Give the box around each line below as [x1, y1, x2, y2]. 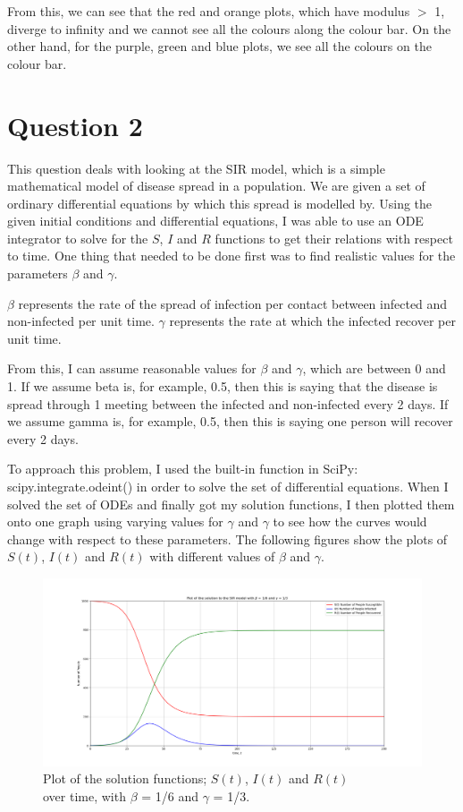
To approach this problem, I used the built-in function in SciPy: [7, 459, 358, 478]
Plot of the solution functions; [43, 769, 207, 788]
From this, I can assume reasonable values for [7, 359, 257, 378]
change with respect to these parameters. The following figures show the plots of [7, 529, 448, 548]
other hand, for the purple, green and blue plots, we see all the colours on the [7, 37, 432, 56]
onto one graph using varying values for [7, 512, 223, 531]
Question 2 [7, 107, 143, 143]
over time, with [43, 787, 126, 806]
